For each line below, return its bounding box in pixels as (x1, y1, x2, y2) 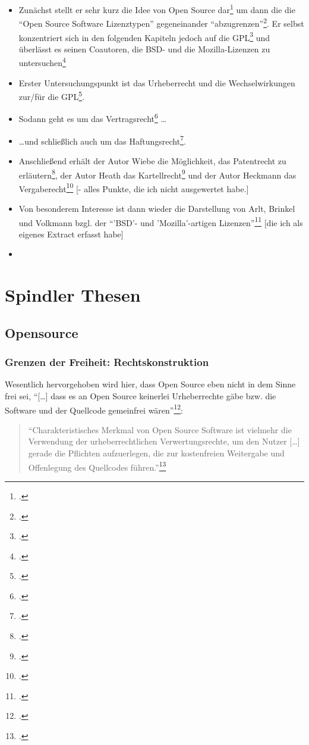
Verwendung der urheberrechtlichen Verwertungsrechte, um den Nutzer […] (28, 435, 300, 447)
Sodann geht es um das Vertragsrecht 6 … (18, 111, 166, 125)
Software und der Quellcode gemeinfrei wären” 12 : (5, 402, 184, 416)
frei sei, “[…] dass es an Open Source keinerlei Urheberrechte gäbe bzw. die (5, 390, 276, 402)
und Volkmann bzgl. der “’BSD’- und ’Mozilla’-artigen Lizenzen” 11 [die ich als (18, 214, 303, 228)
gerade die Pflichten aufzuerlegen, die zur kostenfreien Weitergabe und (28, 447, 285, 459)
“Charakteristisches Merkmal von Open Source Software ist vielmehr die (28, 423, 292, 436)
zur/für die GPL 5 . (18, 89, 85, 102)
